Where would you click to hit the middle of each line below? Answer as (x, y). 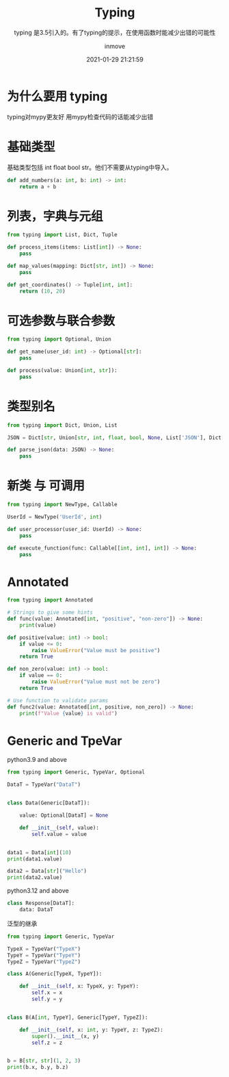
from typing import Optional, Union (59, 339)
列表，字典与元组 (55, 216)
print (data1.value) (35, 859)
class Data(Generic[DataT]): (49, 803)
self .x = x (47, 993)
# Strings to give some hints (50, 612)
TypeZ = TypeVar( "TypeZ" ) (44, 962)
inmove (115, 46)
